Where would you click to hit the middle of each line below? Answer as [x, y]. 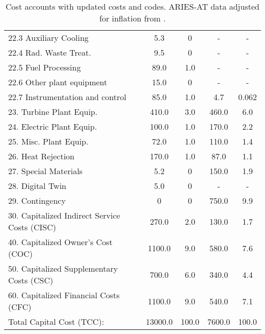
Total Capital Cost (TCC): [56, 321]
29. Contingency [37, 200]
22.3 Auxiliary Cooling [48, 38]
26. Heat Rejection [41, 156]
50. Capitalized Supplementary [63, 268]
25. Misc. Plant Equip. [48, 141]
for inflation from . [132, 18]
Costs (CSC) [31, 280]
